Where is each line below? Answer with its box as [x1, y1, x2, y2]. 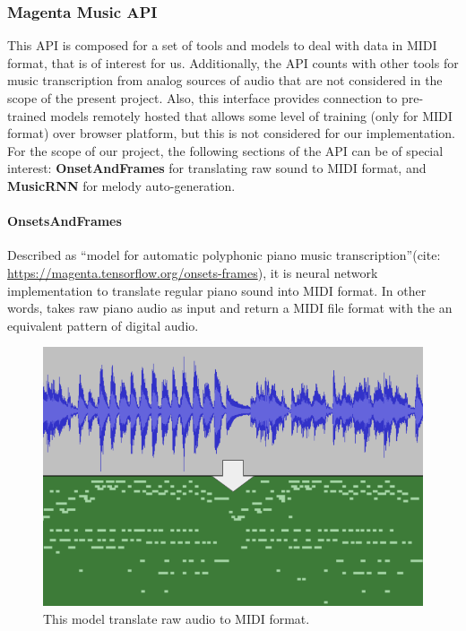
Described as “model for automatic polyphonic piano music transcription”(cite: [7, 246, 441, 264]
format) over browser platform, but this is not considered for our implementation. [7, 124, 455, 143]
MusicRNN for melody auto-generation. [7, 176, 236, 194]
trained [7, 106, 47, 125]
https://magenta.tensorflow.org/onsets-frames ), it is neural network [7, 263, 378, 281]
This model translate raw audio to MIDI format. [43, 609, 310, 627]
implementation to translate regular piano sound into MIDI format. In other [7, 281, 427, 299]
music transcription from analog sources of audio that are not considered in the [7, 71, 443, 90]
